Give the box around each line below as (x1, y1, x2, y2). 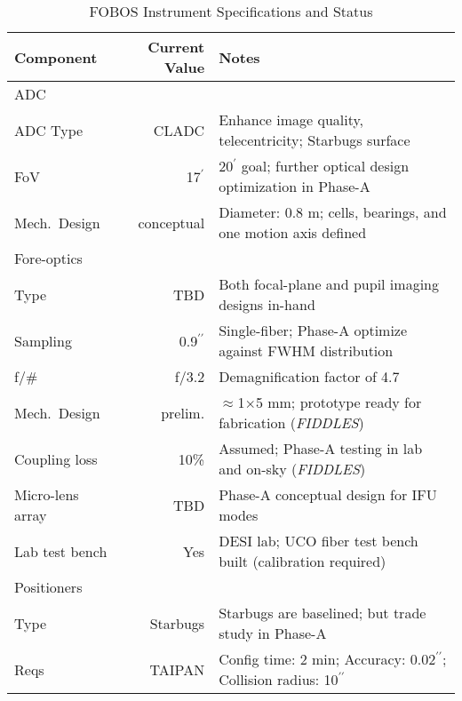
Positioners (14, 577, 83, 597)
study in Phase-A (219, 623, 327, 643)
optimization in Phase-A (219, 176, 370, 196)
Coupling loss (14, 448, 98, 469)
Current (147, 36, 205, 57)
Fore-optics (14, 248, 83, 268)
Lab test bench (14, 540, 108, 562)
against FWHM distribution (219, 340, 394, 361)
